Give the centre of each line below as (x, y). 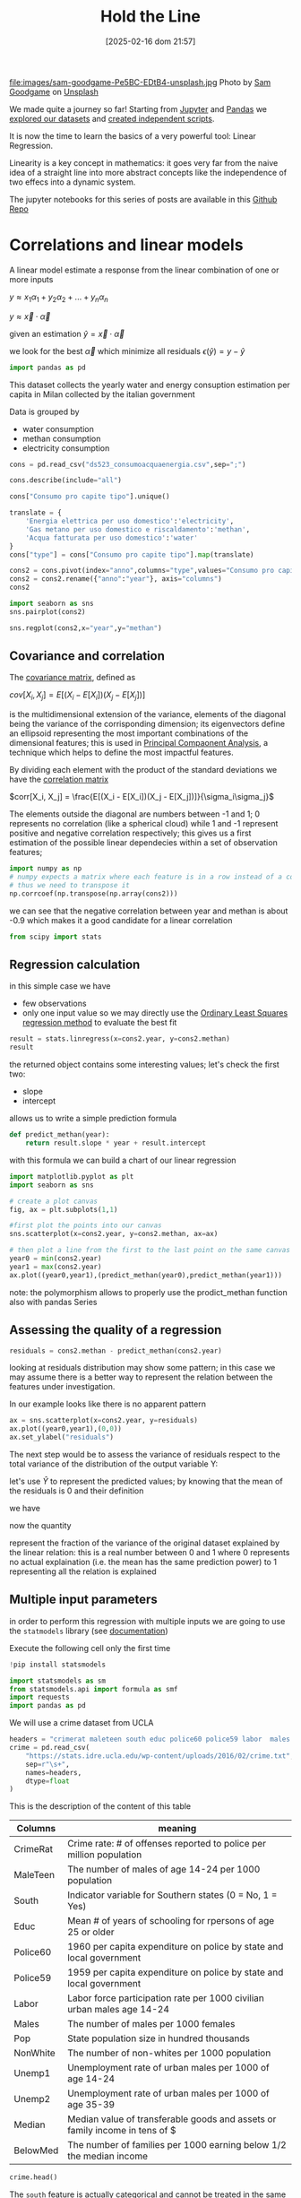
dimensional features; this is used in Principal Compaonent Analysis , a (139, 743)
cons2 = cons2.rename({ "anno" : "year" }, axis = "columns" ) (116, 579)
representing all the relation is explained (83, 1571)
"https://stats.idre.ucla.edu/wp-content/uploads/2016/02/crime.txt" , (160, 1756)
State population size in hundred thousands (159, 2038)
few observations (54, 1004)
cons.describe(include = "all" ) (66, 480)
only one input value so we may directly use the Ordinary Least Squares (155, 1013)
